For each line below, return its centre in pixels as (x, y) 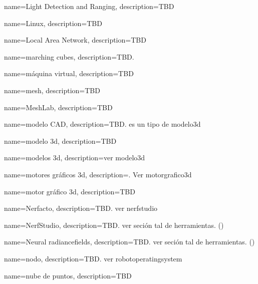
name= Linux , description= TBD (53, 23)
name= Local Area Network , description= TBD (75, 40)
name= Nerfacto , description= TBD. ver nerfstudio (81, 208)
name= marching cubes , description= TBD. (69, 56)
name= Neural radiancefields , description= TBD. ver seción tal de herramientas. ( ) (130, 242)
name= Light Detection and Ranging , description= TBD (89, 6)
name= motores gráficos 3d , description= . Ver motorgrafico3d (98, 174)
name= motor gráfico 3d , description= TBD (70, 191)
